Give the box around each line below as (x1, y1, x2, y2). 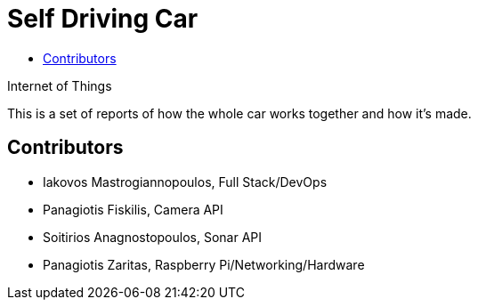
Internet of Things (7, 77, 112, 93)
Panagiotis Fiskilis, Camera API (43, 201, 223, 217)
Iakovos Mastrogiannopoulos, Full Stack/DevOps (43, 174, 328, 190)
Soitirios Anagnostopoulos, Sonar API (43, 229, 262, 245)
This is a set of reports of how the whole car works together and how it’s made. (7, 105, 472, 121)
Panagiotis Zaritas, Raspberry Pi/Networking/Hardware (43, 256, 365, 272)
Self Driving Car (7, 4, 198, 34)
